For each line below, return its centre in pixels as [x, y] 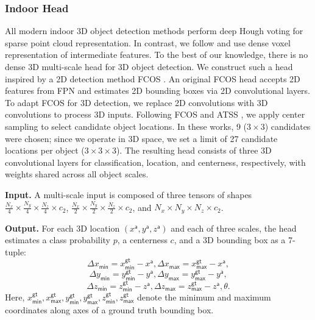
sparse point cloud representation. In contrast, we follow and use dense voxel [148, 42]
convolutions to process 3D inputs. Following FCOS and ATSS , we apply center [155, 114]
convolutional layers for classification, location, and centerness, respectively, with [155, 162]
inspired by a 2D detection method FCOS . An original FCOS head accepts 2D [153, 78]
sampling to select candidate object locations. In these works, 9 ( [126, 126]
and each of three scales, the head [234, 228]
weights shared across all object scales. [77, 174]
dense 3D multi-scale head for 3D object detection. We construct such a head [149, 66]
